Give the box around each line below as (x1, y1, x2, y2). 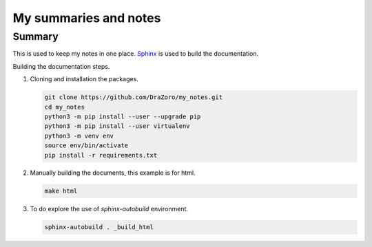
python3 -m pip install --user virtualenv (44, 122, 190, 130)
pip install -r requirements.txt (44, 151, 158, 159)
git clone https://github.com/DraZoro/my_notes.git (44, 94, 223, 101)
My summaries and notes (12, 10, 161, 25)
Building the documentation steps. (12, 62, 110, 70)
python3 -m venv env (44, 131, 114, 140)
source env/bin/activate (44, 142, 129, 149)
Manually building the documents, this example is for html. (30, 169, 196, 177)
